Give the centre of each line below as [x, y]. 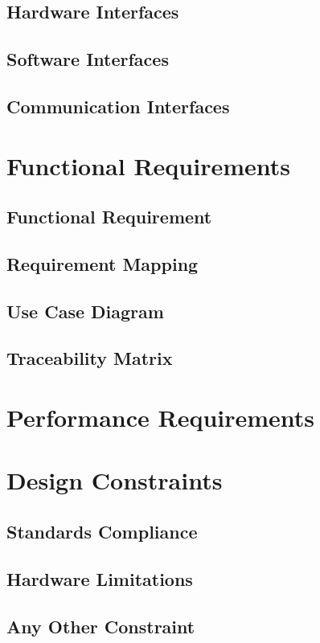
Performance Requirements [161, 418]
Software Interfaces [88, 59]
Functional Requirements [148, 165]
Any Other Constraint [101, 626]
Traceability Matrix [90, 358]
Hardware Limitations [100, 578]
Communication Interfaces [118, 106]
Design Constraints [115, 480]
